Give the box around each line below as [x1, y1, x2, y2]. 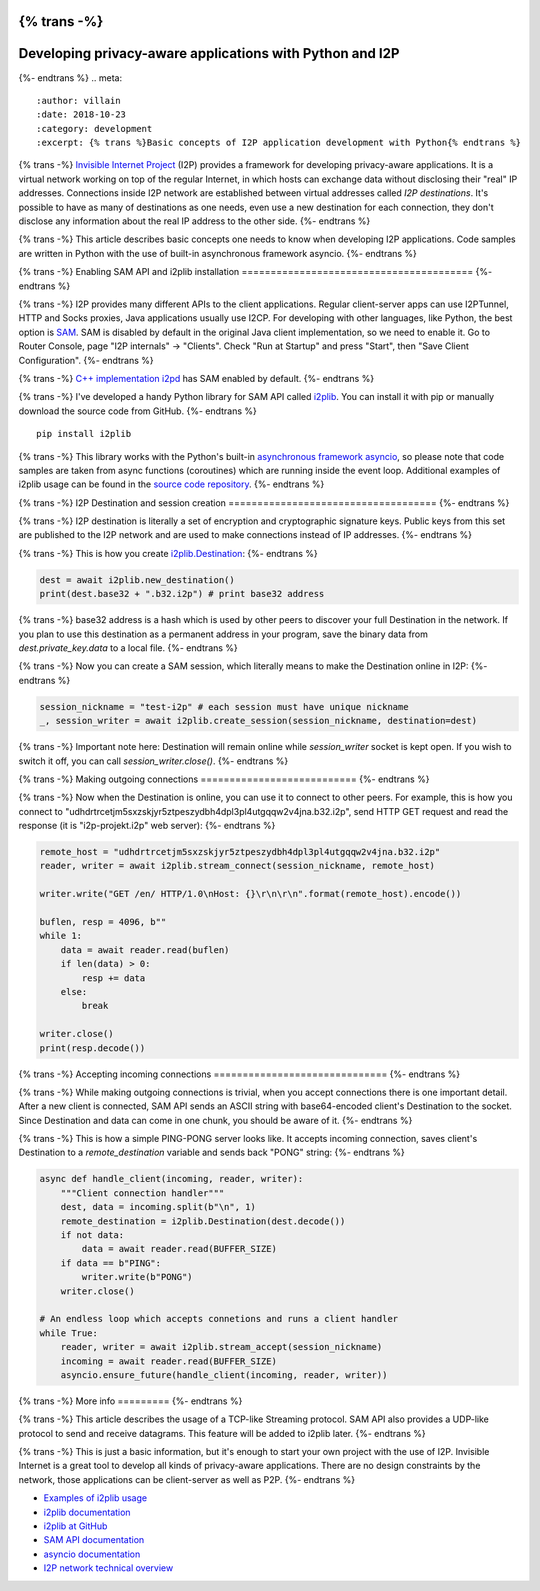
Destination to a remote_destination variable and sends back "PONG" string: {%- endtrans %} [18, 1146, 405, 1159]
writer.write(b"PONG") [81, 1271, 194, 1283]
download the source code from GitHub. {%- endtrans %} [18, 405, 257, 417]
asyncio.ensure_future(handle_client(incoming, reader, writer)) [60, 1369, 388, 1380]
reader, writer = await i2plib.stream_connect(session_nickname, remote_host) [39, 860, 435, 872]
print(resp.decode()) [39, 1042, 146, 1054]
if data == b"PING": [60, 1257, 162, 1269]
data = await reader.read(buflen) [60, 944, 230, 955]
